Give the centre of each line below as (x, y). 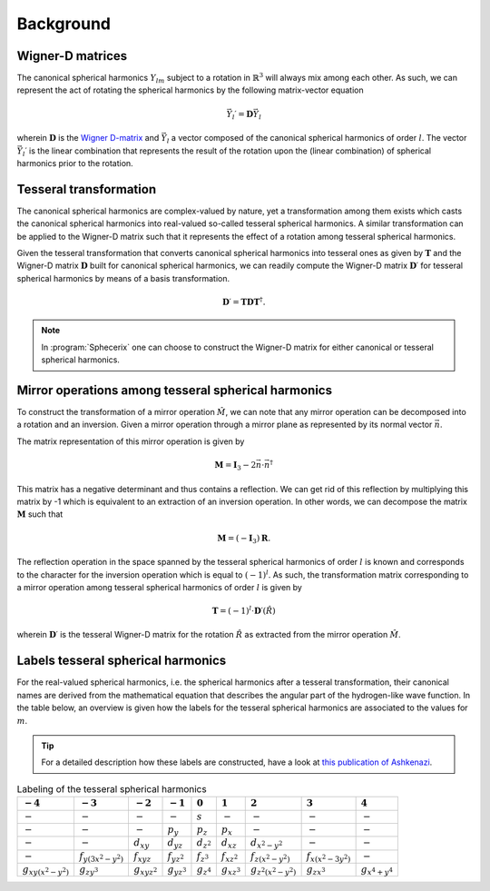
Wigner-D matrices (72, 56)
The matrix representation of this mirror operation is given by (131, 441)
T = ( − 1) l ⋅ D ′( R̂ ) (244, 610)
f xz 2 (230, 857)
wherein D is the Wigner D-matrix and (88, 138)
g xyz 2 (146, 871)
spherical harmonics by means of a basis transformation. (123, 278)
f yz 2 (176, 857)
